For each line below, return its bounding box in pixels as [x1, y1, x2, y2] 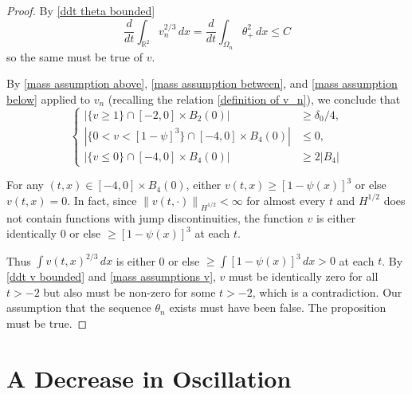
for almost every [246, 191, 326, 208]
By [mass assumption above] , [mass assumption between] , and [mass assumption [6, 75, 398, 92]
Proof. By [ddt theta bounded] [6, 2, 155, 18]
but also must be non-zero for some [43, 283, 216, 300]
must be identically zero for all [229, 268, 379, 285]
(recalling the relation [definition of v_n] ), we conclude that [108, 90, 401, 107]
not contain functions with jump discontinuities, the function [6, 209, 304, 226]
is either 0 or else [116, 252, 200, 269]
